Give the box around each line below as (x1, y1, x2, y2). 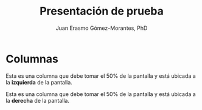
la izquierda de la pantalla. (5, 78, 72, 86)
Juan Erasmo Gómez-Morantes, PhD (55, 24, 148, 32)
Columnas (5, 52, 58, 66)
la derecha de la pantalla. (5, 97, 69, 104)
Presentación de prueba (40, 4, 164, 18)
